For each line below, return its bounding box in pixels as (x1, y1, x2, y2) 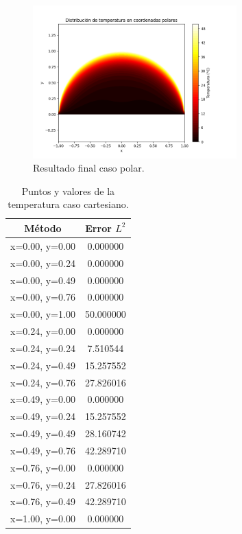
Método (24, 220, 62, 235)
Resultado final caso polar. (33, 161, 145, 175)
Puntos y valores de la (21, 183, 115, 198)
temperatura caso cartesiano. (8, 197, 129, 211)
